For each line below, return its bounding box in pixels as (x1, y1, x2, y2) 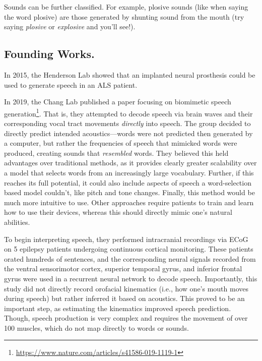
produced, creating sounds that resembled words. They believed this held (4, 147, 229, 158)
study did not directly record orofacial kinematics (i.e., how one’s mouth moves (4, 283, 249, 293)
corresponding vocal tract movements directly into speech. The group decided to (4, 118, 251, 129)
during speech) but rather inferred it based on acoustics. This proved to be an (4, 293, 245, 304)
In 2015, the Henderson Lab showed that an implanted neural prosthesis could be (4, 69, 255, 80)
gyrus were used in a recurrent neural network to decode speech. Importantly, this (4, 273, 257, 283)
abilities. (4, 216, 30, 227)
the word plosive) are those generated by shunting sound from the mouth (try (4, 11, 244, 22)
